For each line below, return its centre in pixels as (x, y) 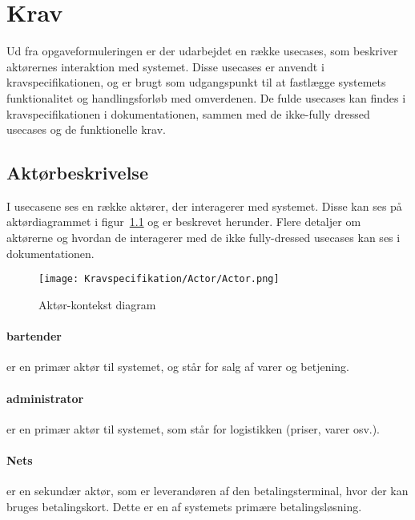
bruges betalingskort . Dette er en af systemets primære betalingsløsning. (184, 506)
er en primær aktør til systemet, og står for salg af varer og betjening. (178, 367)
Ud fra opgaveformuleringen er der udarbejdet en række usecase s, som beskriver (202, 51)
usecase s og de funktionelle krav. (86, 129)
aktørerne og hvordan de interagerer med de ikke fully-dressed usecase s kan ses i (203, 238)
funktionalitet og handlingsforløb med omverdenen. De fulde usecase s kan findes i (206, 97)
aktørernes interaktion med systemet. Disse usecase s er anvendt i (165, 66)
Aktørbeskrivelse (77, 173)
